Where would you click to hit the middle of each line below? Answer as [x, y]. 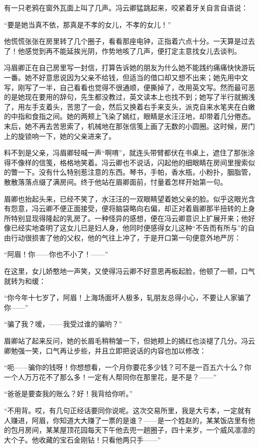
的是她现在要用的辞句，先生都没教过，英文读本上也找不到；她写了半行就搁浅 [129, 97]
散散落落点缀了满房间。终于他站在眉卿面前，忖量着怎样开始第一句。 [116, 181]
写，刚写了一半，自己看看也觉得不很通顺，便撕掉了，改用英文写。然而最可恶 [129, 87]
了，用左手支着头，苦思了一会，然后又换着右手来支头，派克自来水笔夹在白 [126, 106]
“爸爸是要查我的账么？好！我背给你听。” [68, 393]
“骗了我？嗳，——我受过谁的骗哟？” [63, 324]
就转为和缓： [25, 280]
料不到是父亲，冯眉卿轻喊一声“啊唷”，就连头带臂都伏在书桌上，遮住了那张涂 [129, 153]
